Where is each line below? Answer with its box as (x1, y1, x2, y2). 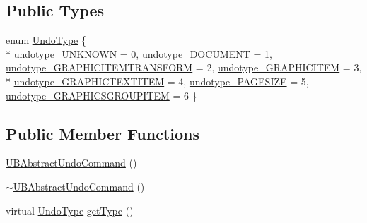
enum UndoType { (6, 32, 86, 47)
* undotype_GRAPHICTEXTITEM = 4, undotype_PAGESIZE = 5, (6, 73, 309, 88)
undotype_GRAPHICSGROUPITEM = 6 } (6, 88, 197, 102)
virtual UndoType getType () (6, 203, 134, 217)
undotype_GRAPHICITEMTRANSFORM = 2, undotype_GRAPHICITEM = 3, (6, 60, 362, 75)
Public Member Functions (6, 122, 199, 144)
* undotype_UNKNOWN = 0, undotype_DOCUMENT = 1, (6, 46, 272, 61)
